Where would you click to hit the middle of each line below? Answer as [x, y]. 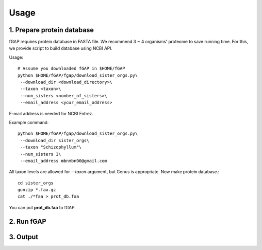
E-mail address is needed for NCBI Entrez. [51, 113]
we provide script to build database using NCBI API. [61, 48]
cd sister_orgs [36, 183]
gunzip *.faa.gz [37, 190]
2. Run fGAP [28, 221]
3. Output [24, 237]
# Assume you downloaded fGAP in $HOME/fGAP [72, 69]
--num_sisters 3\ [41, 154]
